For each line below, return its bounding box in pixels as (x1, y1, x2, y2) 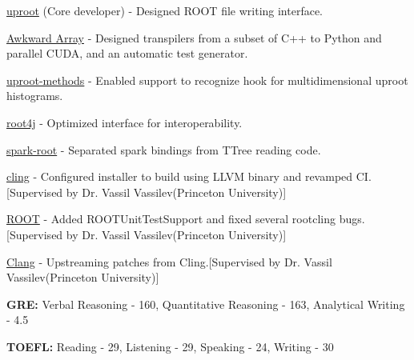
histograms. (6, 87, 63, 104)
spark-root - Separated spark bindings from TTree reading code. (6, 141, 321, 158)
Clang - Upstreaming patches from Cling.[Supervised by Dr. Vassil (6, 253, 332, 270)
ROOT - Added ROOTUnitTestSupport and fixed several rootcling (6, 210, 336, 227)
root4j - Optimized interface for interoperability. (6, 114, 243, 130)
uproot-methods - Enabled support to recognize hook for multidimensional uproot (6, 71, 408, 88)
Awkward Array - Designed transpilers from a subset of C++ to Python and (6, 29, 382, 46)
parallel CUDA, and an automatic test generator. (6, 45, 248, 62)
